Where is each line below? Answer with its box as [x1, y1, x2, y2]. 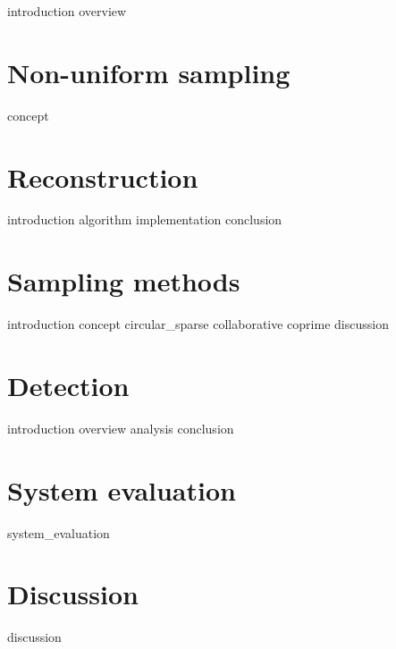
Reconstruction [7, 158, 198, 195]
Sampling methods [7, 263, 240, 299]
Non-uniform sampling [7, 54, 291, 90]
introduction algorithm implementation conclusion [7, 210, 282, 229]
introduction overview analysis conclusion [7, 418, 234, 437]
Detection [7, 367, 130, 403]
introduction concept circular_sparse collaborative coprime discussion [7, 315, 389, 333]
